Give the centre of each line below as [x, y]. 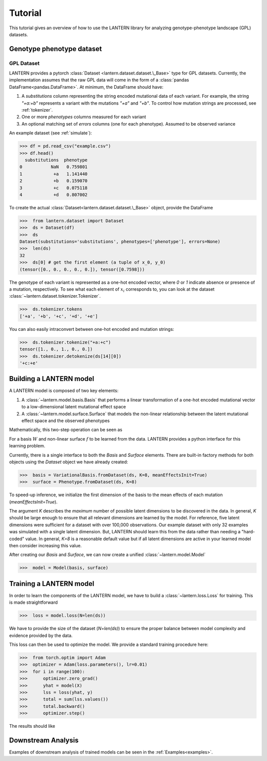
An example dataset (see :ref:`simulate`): [51, 133]
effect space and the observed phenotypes [66, 420]
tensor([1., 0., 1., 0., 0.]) [56, 349]
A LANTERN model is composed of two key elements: [64, 391]
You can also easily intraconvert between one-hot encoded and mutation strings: [92, 329]
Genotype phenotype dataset [56, 49]
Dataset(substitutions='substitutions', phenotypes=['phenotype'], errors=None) [120, 242]
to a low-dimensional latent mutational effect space [74, 407]
